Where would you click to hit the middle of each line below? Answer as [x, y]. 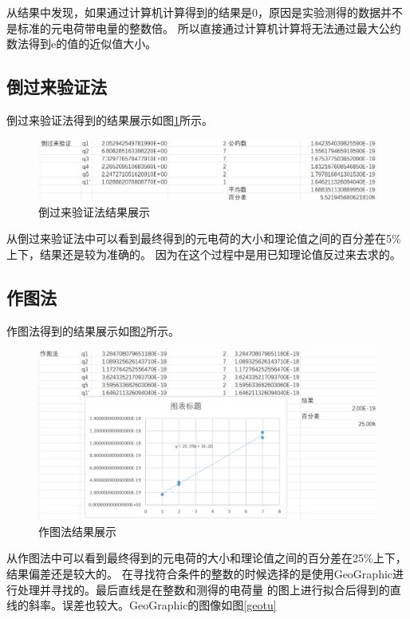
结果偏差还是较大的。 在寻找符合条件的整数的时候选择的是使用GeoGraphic [200, 573]
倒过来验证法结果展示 [94, 211]
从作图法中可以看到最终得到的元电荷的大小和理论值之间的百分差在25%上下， [207, 558]
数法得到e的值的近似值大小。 [82, 44]
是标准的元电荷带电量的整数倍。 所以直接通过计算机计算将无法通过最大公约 [204, 28]
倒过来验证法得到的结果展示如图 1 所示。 [110, 119]
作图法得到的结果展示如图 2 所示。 [93, 330]
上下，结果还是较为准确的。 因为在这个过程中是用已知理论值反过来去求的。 [204, 254]
